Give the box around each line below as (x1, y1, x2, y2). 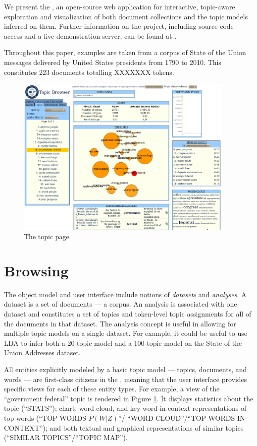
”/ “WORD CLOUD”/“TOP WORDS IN (118, 412, 245, 423)
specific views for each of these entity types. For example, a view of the (4, 383, 220, 394)
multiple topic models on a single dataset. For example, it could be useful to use (4, 328, 247, 338)
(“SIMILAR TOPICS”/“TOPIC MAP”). (4, 432, 128, 443)
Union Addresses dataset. (4, 347, 81, 358)
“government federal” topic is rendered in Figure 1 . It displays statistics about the (4, 393, 254, 403)
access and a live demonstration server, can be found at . (4, 30, 177, 41)
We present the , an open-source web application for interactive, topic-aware (4, 1, 235, 11)
